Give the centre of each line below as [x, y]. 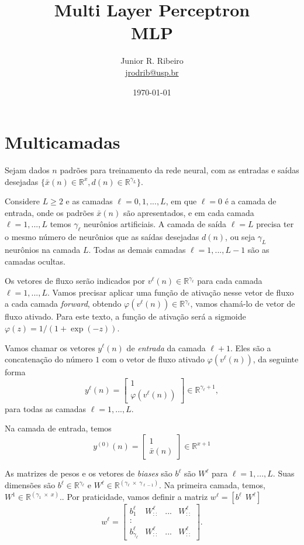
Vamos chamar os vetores [50, 347]
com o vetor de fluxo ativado [153, 359]
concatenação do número [49, 359]
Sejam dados [27, 170]
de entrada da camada [166, 347]
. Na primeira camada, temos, [212, 485]
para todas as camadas [46, 408]
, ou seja [240, 237]
